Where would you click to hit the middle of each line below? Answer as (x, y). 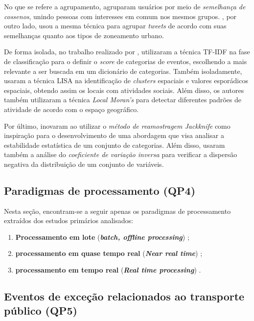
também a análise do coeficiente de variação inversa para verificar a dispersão (121, 154)
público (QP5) (41, 310)
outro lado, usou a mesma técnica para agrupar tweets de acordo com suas (115, 26)
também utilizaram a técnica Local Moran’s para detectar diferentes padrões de (123, 100)
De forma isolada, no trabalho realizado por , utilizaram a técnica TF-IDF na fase (127, 52)
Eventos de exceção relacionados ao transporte (124, 296)
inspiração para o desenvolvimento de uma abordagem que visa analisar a (114, 135)
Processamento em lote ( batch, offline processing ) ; (102, 237)
